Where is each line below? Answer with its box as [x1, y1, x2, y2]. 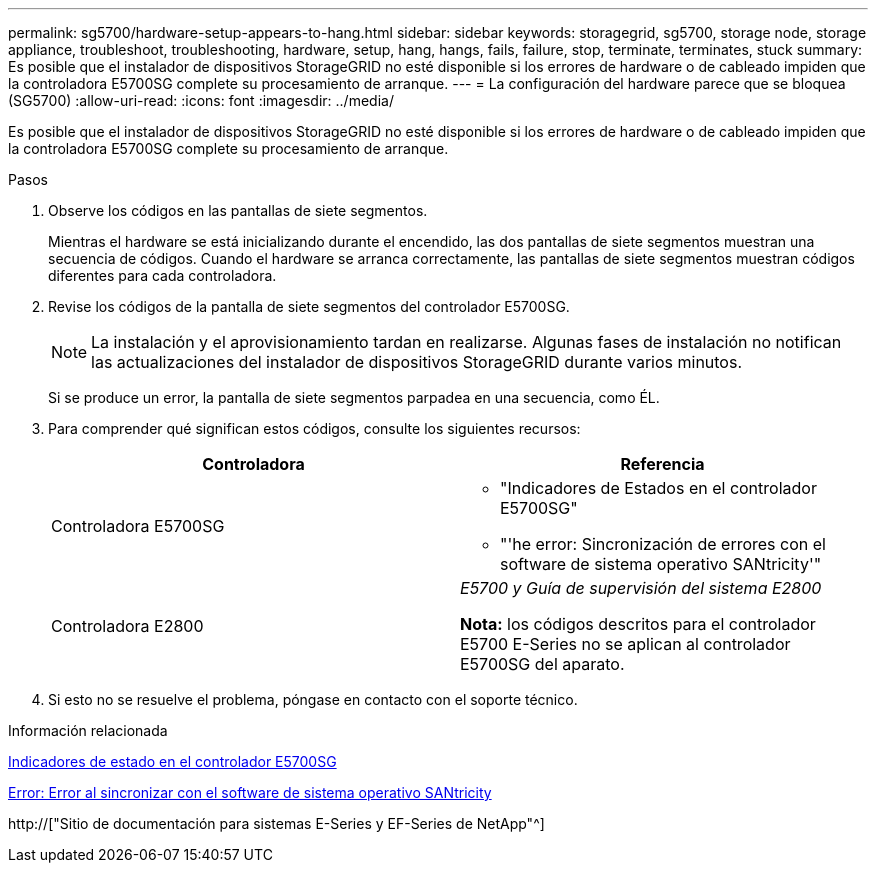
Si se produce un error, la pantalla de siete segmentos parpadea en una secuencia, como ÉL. [48, 389, 660, 406]
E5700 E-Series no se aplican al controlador [460, 634, 791, 654]
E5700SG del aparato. [460, 654, 625, 674]
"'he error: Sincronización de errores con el [500, 534, 826, 554]
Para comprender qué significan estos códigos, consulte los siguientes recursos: [48, 420, 581, 437]
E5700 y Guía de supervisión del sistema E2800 [460, 578, 822, 598]
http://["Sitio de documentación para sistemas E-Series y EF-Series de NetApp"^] [8, 815, 545, 832]
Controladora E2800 [51, 616, 204, 636]
